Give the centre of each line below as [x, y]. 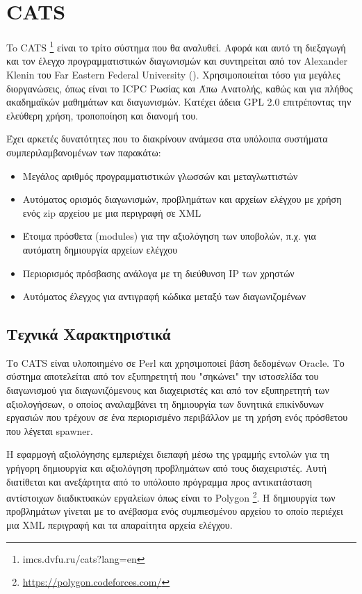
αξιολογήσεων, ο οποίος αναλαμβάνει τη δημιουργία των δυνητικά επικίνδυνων [165, 403]
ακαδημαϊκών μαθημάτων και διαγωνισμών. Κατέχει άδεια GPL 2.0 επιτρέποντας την [179, 102]
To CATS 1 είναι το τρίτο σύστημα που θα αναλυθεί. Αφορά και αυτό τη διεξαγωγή [176, 46]
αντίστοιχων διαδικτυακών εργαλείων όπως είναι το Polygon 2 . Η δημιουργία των [171, 496]
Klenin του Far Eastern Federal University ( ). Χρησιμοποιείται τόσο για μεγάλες [173, 74]
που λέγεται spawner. [50, 430]
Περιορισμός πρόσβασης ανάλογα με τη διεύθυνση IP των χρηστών [158, 273]
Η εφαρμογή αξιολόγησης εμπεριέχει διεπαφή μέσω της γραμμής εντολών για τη [168, 454]
